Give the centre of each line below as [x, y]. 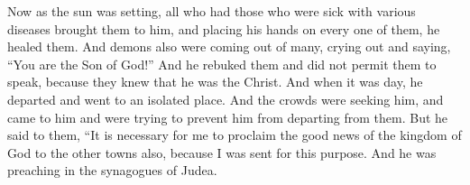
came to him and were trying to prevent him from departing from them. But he [228, 117]
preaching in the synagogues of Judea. [112, 170]
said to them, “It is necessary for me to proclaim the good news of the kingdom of [235, 135]
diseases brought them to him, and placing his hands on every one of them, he [224, 28]
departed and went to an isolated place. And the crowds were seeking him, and [226, 99]
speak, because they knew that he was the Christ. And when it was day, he [215, 82]
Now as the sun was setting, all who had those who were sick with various [212, 11]
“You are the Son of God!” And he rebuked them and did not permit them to [222, 64]
